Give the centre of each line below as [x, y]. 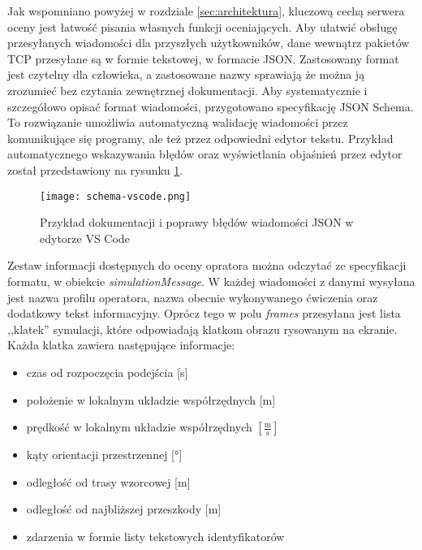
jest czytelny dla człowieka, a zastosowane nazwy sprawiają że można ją [186, 74]
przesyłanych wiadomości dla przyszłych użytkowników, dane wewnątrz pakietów [209, 43]
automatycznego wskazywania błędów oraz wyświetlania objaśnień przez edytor [205, 154]
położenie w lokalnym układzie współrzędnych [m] [151, 399]
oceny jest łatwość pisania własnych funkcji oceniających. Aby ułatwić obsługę [202, 26]
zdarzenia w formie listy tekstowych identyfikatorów [155, 536]
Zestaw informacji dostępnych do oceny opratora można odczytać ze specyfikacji [207, 265]
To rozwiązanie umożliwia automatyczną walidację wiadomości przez [178, 122]
